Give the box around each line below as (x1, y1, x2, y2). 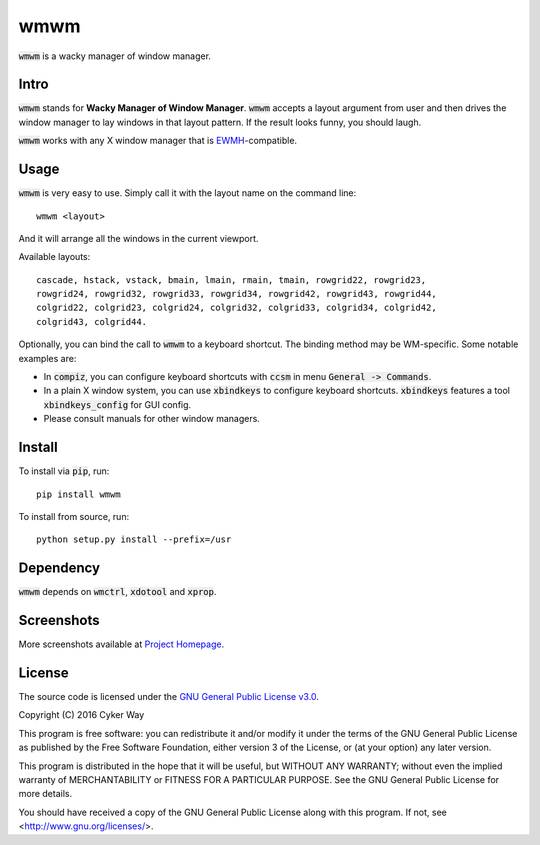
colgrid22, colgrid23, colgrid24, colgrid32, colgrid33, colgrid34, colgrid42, (36, 302, 437, 314)
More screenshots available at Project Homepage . (18, 638, 225, 650)
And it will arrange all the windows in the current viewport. (18, 232, 259, 244)
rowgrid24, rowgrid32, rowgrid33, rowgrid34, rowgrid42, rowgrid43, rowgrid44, (36, 288, 437, 300)
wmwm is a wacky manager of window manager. (18, 50, 212, 62)
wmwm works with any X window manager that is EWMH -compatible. (18, 135, 298, 147)
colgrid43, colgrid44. (36, 316, 148, 327)
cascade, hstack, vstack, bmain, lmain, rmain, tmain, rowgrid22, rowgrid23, (36, 274, 427, 285)
